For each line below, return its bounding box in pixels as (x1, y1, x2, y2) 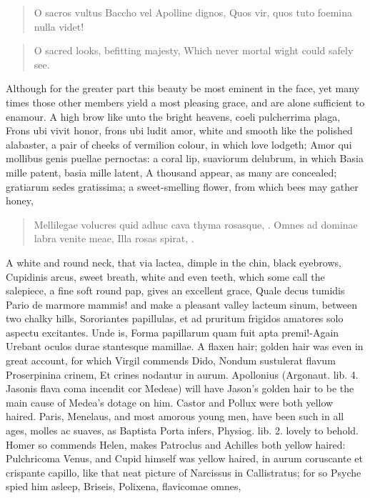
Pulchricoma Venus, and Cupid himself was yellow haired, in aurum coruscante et (6, 451, 363, 466)
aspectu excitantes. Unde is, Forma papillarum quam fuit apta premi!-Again (6, 324, 339, 339)
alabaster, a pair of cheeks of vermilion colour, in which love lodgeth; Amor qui (6, 136, 352, 151)
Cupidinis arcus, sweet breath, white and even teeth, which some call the (6, 269, 325, 284)
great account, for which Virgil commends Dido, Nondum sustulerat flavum (6, 353, 336, 368)
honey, (6, 193, 34, 208)
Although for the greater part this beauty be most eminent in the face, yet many (6, 81, 359, 96)
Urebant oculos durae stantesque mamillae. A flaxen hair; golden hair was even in (6, 339, 364, 354)
